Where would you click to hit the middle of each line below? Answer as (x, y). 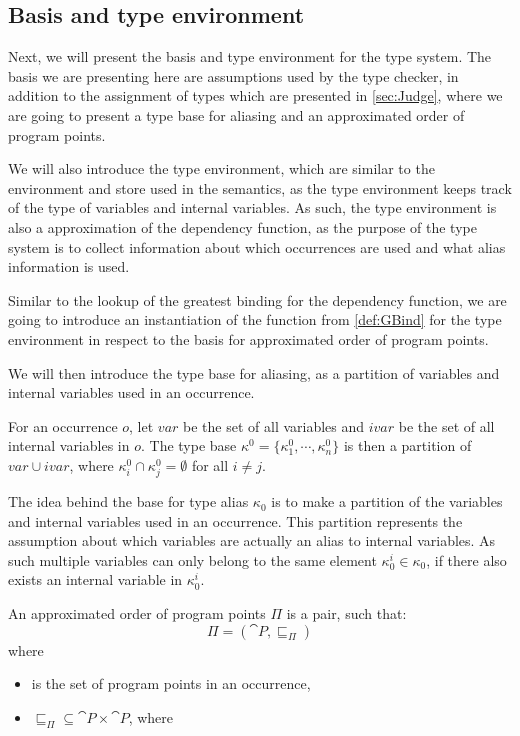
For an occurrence (63, 425)
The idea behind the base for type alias (128, 501)
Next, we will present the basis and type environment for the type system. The (250, 56)
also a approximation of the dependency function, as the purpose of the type (242, 226)
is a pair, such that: (346, 613)
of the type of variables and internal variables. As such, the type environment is (252, 207)
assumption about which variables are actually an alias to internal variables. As (252, 540)
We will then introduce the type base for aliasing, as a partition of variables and (254, 372)
